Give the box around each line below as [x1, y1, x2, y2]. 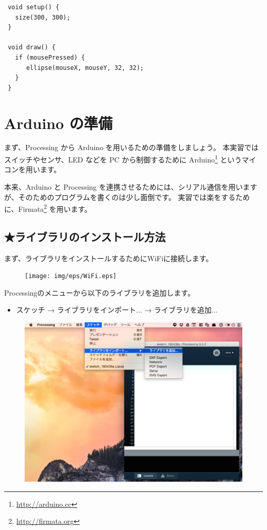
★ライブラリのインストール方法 [4, 228, 166, 244]
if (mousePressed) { [15, 53, 85, 61]
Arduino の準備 [4, 112, 113, 133]
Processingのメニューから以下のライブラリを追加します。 [4, 287, 195, 298]
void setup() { [8, 4, 60, 11]
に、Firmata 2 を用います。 [4, 202, 92, 214]
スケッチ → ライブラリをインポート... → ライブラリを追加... [16, 304, 218, 315]
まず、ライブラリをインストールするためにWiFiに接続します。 [4, 252, 213, 263]
